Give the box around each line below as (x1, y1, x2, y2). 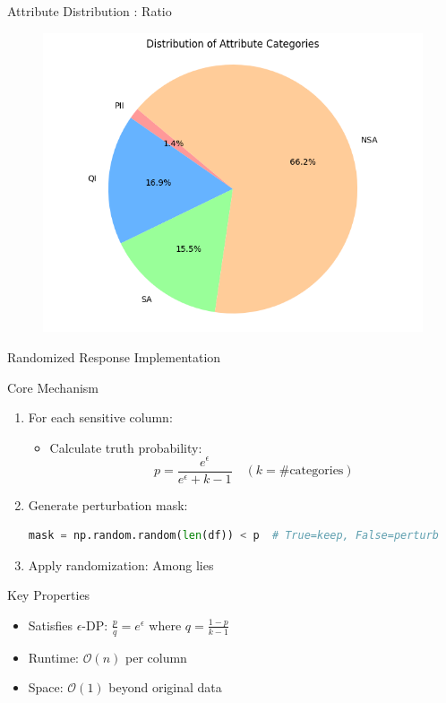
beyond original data (108, 678, 222, 697)
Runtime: (28, 647, 79, 666)
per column (124, 647, 187, 666)
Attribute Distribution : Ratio (7, 2, 172, 20)
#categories (279, 464, 344, 477)
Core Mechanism (7, 378, 99, 396)
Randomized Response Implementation (7, 348, 221, 367)
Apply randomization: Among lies (28, 555, 214, 574)
